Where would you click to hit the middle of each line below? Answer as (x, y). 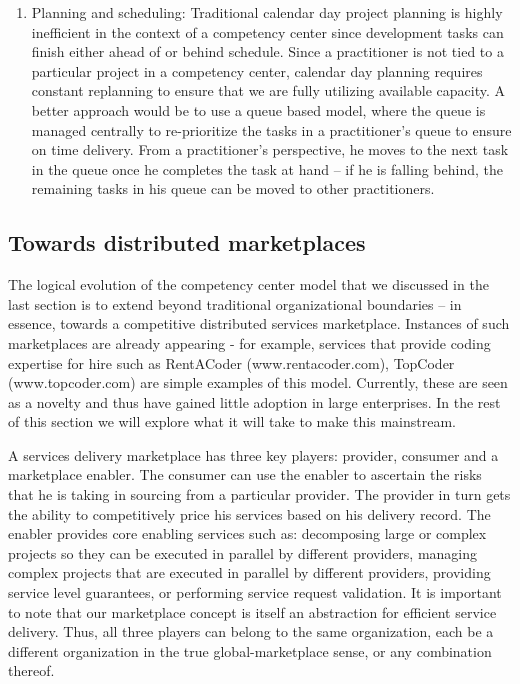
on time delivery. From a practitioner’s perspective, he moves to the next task (270, 149)
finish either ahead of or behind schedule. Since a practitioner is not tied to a (267, 51)
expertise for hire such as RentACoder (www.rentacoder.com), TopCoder (231, 362)
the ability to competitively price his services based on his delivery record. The (249, 513)
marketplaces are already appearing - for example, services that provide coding (249, 342)
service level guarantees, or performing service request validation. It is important (255, 592)
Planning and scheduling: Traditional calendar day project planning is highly (267, 12)
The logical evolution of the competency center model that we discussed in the (248, 284)
